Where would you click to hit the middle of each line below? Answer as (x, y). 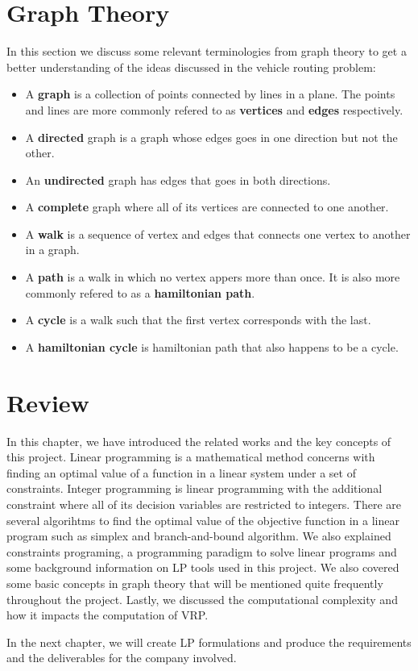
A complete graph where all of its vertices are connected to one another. (207, 207)
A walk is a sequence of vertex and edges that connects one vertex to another (218, 233)
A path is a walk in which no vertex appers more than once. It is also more (213, 277)
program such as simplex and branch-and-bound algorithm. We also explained (199, 536)
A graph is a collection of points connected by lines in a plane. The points (210, 94)
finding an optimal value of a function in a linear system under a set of (181, 472)
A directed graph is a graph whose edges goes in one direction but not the (211, 137)
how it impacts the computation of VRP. (108, 615)
